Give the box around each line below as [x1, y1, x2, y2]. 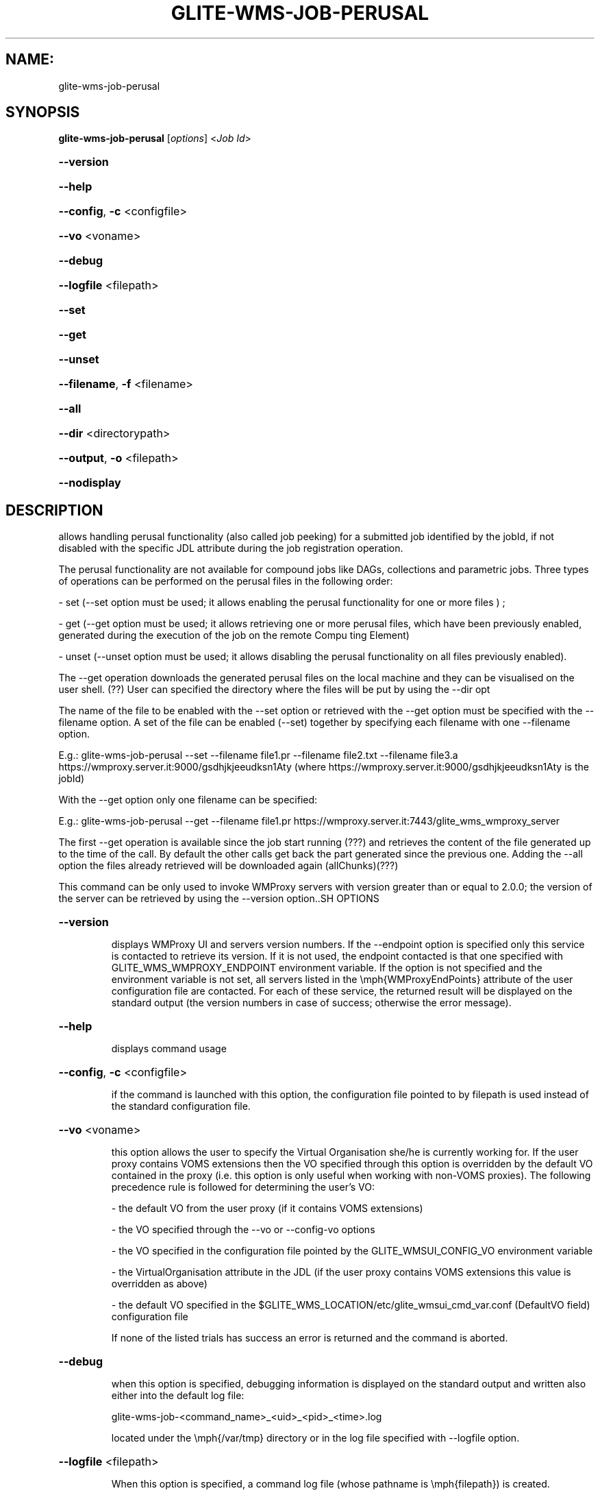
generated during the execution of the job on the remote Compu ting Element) [58, 629, 410, 642]
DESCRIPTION [5, 501, 103, 519]
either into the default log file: [111, 1389, 245, 1402]
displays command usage [111, 1043, 227, 1055]
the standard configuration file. [111, 1100, 251, 1113]
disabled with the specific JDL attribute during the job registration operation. [58, 542, 403, 555]
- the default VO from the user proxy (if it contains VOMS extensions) [111, 1202, 423, 1215]
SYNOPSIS [5, 104, 80, 121]
